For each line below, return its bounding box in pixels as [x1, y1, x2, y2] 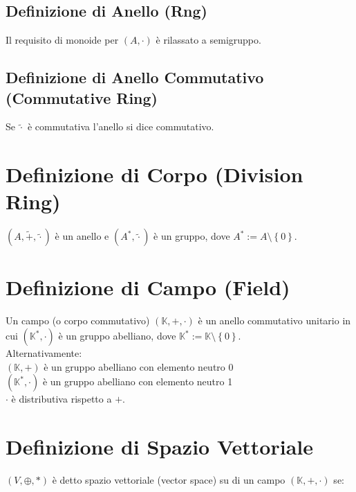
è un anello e [55, 229, 109, 243]
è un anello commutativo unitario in [198, 313, 351, 328]
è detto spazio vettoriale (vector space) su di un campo [52, 472, 285, 486]
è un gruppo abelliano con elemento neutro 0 [44, 359, 234, 374]
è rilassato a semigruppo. [156, 33, 261, 47]
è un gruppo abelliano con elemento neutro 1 [42, 374, 233, 389]
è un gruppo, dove [153, 229, 230, 243]
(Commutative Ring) [6, 87, 158, 108]
